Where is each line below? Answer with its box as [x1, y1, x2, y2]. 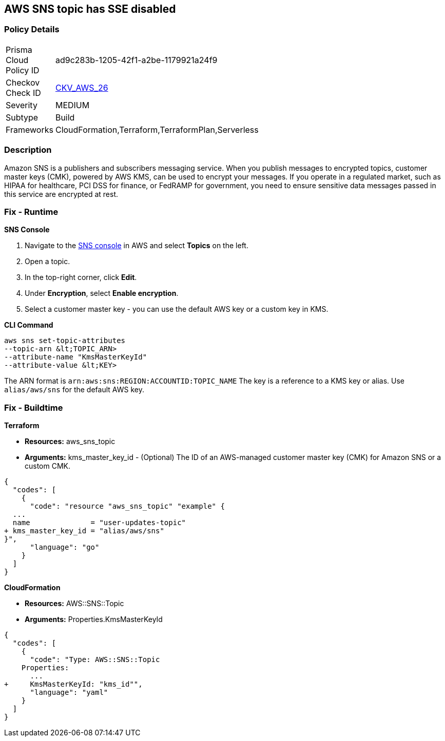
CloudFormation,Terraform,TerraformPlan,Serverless [55, 124, 259, 135]
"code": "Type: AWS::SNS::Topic [30, 655, 160, 664]
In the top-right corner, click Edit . [25, 273, 137, 282]
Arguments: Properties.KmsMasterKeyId [25, 615, 163, 624]
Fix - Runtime [4, 206, 59, 217]
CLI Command [4, 321, 53, 330]
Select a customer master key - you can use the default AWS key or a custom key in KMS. [25, 305, 328, 314]
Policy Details [4, 24, 60, 35]
